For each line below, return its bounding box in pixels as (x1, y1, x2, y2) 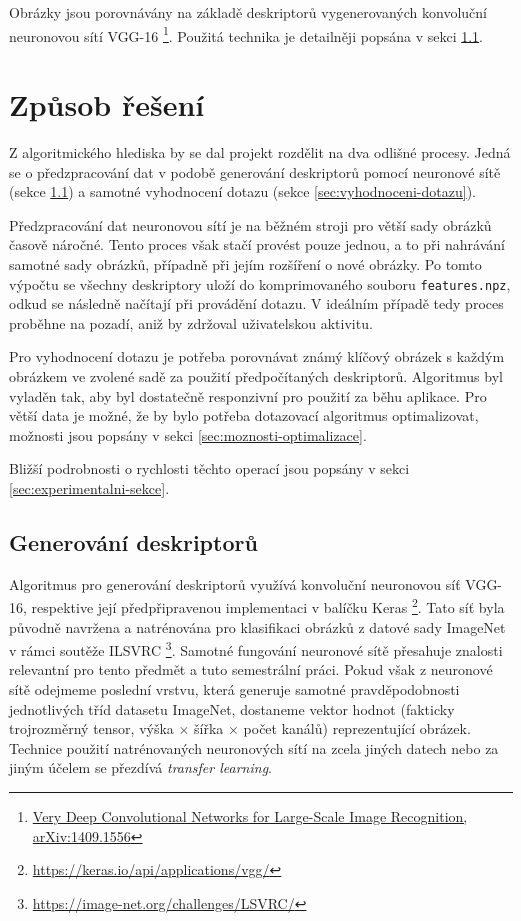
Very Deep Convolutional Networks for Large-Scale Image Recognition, (32, 805, 468, 826)
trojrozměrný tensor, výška (9, 718, 174, 739)
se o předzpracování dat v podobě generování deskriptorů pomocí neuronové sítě (9, 161, 501, 182)
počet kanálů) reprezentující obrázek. (243, 718, 471, 739)
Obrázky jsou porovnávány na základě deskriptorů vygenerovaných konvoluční (9, 2, 487, 22)
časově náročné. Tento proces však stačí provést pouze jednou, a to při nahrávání (9, 234, 506, 255)
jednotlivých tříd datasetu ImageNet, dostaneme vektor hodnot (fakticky (9, 698, 455, 719)
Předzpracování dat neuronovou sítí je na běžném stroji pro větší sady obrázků (9, 214, 492, 235)
